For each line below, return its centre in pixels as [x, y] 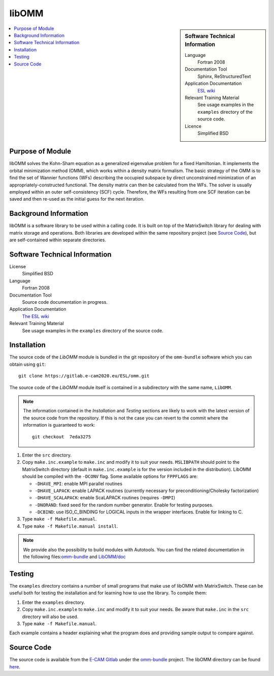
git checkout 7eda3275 [62, 437]
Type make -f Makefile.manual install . [70, 526]
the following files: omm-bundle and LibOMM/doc [75, 557]
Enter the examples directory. [54, 602]
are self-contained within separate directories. [58, 240]
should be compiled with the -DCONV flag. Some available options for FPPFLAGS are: [110, 476]
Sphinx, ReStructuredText [224, 76]
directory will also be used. [50, 617]
